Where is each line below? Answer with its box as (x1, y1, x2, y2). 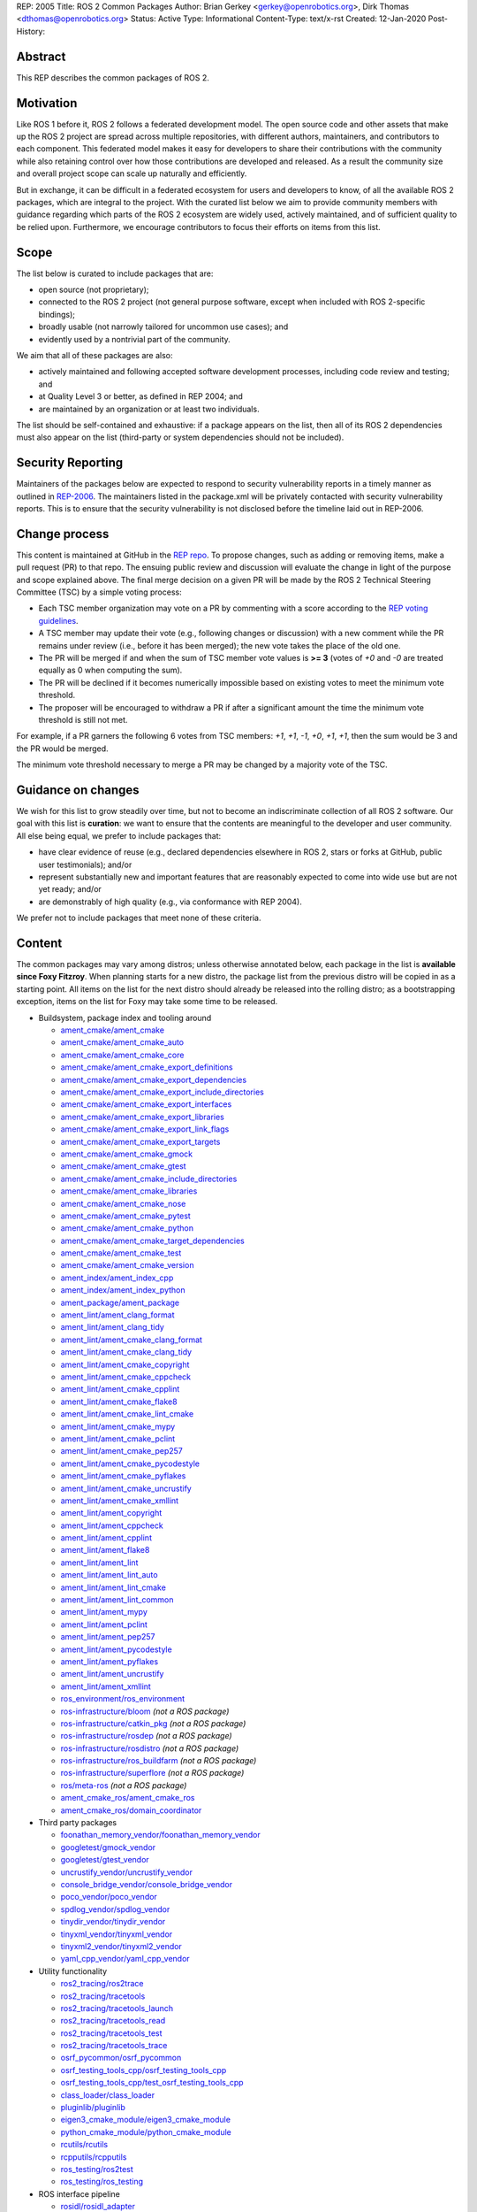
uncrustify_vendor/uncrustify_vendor (60, 1867, 193, 1878)
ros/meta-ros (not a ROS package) (60, 1779, 187, 1791)
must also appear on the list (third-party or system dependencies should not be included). (16, 432, 344, 442)
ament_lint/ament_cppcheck (60, 1520, 163, 1531)
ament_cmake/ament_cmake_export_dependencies (60, 1074, 247, 1085)
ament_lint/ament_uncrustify (60, 1669, 164, 1679)
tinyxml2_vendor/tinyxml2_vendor (60, 1940, 183, 1951)
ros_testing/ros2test (60, 2163, 134, 2174)
